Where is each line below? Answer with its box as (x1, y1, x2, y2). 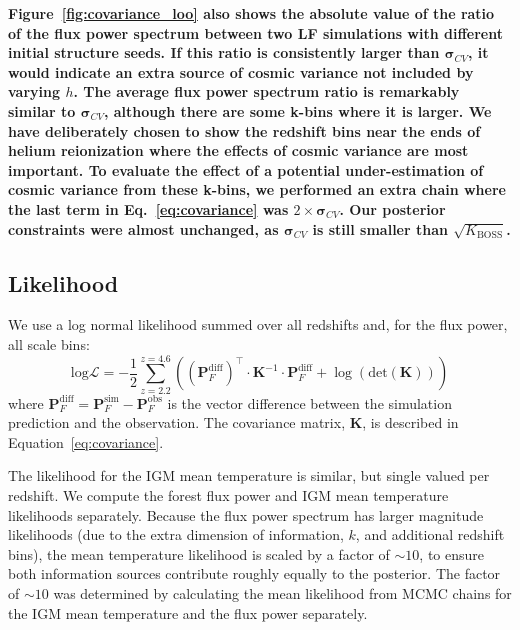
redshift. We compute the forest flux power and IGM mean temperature (8, 485, 449, 506)
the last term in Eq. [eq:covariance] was (8, 198, 289, 219)
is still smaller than (312, 218, 448, 239)
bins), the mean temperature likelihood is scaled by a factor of (8, 543, 390, 564)
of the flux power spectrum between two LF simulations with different (8, 22, 503, 43)
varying (8, 81, 61, 102)
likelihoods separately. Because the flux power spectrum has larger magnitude (8, 504, 484, 525)
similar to (8, 100, 76, 121)
